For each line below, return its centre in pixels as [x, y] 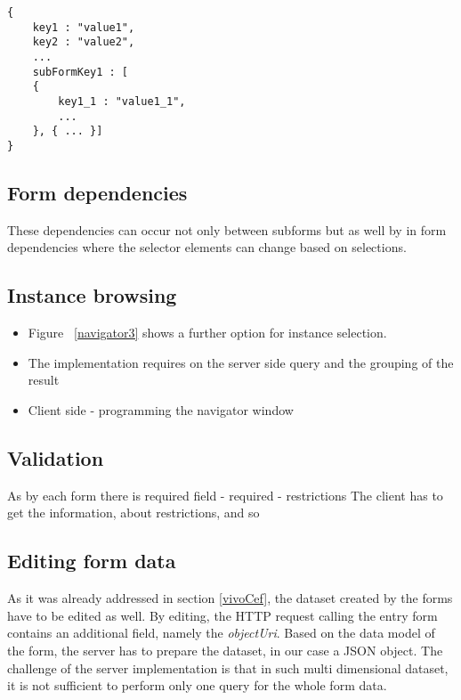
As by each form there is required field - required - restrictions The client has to [225, 495]
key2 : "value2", [84, 42]
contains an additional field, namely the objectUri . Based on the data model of [221, 633]
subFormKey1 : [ [81, 72]
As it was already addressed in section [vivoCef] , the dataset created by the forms [230, 598]
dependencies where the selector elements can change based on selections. [207, 247]
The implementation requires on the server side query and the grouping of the [241, 362]
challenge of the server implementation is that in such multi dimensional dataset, [228, 667]
